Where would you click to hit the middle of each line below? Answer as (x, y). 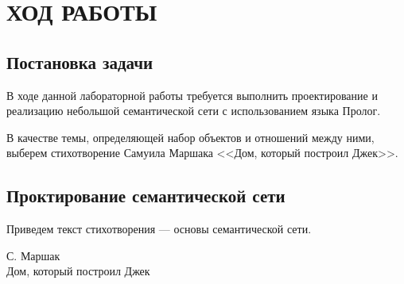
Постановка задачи (80, 61)
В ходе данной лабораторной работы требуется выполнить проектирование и (192, 95)
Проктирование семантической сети (146, 196)
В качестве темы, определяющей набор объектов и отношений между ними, (190, 137)
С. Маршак (33, 255)
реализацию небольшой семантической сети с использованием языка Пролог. (194, 111)
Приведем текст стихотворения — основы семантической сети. (159, 229)
